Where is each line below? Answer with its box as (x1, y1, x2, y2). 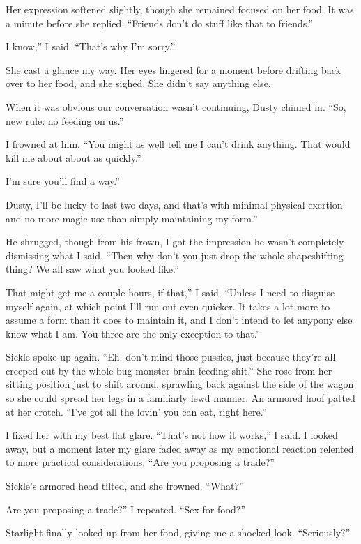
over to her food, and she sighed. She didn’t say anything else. (6, 76, 271, 91)
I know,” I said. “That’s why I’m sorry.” (6, 39, 176, 54)
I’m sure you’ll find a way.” (6, 174, 120, 188)
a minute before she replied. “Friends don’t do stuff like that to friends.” (6, 15, 313, 30)
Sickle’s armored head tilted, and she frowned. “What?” (6, 478, 244, 493)
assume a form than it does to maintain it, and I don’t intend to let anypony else (6, 312, 353, 327)
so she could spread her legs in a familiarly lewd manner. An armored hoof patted (6, 391, 355, 405)
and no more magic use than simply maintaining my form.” (6, 211, 258, 225)
